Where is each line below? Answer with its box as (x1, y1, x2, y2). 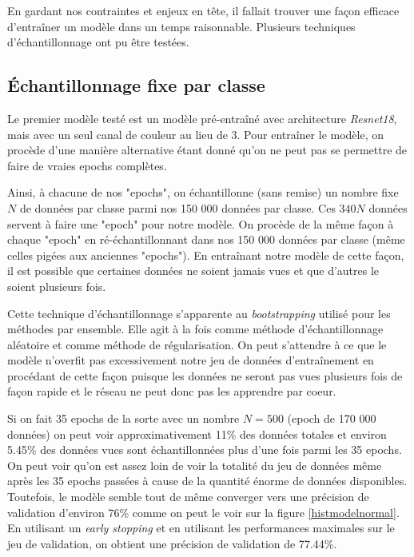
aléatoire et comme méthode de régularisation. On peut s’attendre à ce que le (7, 336, 387, 352)
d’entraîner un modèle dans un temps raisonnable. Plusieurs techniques (7, 18, 356, 34)
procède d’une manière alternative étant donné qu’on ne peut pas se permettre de (7, 141, 408, 158)
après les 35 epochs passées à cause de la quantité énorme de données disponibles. (7, 472, 408, 489)
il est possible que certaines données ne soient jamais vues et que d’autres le (7, 262, 380, 279)
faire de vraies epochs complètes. (7, 157, 167, 173)
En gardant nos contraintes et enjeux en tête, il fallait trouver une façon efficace (7, 2, 400, 18)
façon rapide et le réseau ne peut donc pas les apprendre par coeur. (7, 383, 336, 400)
